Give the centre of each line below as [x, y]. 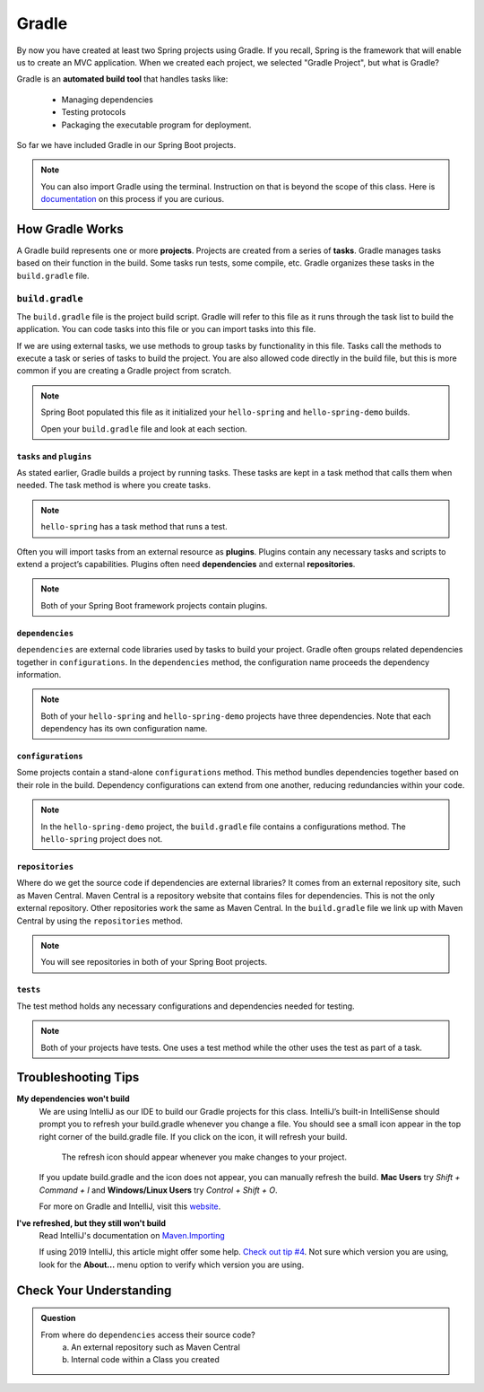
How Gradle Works [70, 229]
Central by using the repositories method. [100, 921]
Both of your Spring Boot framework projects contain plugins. [154, 605]
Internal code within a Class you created [145, 1360]
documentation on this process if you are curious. [132, 199]
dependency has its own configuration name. [124, 729]
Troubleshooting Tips [78, 1077]
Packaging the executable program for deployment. [156, 125]
